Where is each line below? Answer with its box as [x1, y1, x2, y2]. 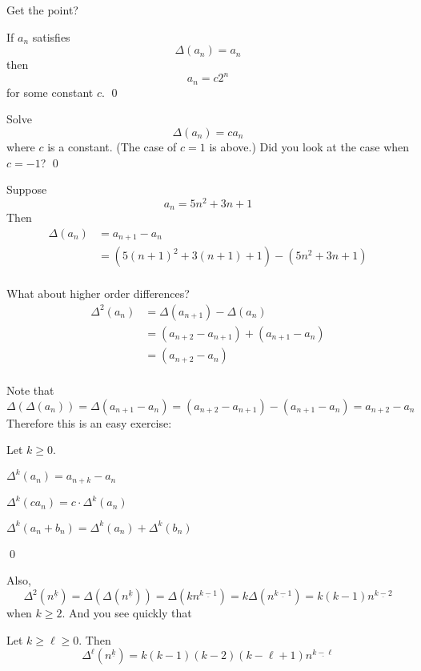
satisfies [32, 28, 70, 45]
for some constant [6, 83, 94, 100]
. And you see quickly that [62, 605, 192, 621]
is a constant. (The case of [47, 138, 177, 155]
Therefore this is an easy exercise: [6, 414, 172, 431]
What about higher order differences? [6, 285, 190, 302]
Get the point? [6, 2, 78, 18]
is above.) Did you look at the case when [209, 138, 410, 155]
